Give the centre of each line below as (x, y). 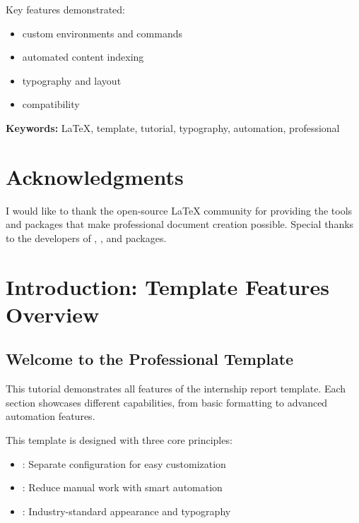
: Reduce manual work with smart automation (122, 487)
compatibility (51, 104)
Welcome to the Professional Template (150, 359)
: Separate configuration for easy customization (124, 463)
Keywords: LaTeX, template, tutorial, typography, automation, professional (173, 127)
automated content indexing (83, 57)
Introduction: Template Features (168, 286)
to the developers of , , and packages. (86, 238)
